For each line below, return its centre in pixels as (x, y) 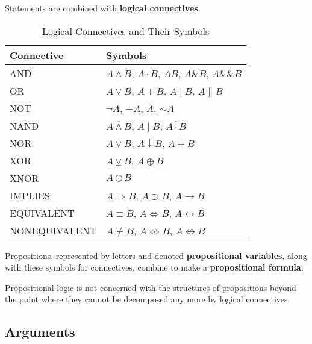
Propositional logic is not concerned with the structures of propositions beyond (151, 287)
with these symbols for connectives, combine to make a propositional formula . (154, 267)
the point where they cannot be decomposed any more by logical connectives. (148, 299)
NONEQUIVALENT (53, 230)
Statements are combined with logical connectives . (103, 8)
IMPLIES (30, 195)
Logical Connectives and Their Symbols (126, 31)
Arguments (40, 332)
